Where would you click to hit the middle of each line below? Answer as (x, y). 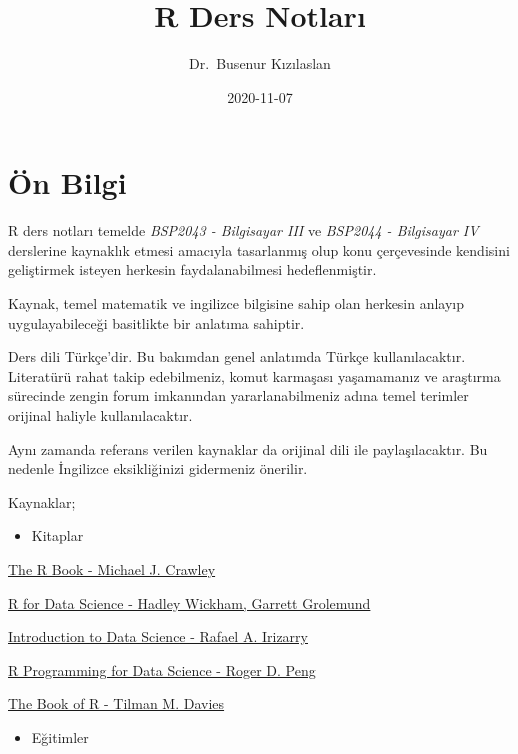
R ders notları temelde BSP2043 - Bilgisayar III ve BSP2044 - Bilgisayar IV (243, 230)
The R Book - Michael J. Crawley (112, 568)
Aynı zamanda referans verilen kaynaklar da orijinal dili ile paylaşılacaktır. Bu (248, 448)
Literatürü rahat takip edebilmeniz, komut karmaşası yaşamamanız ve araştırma (254, 375)
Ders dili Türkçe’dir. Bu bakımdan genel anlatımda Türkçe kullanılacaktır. (237, 356)
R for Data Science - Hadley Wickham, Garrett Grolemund (189, 602)
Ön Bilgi (67, 182)
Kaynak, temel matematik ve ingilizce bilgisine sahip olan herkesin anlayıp (236, 303)
